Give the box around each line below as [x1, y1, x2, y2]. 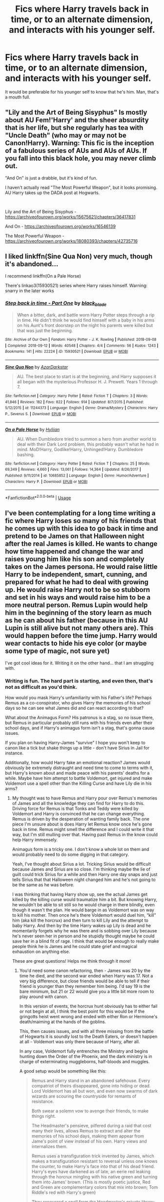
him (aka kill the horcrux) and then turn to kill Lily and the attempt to [12, 918, 149, 924]
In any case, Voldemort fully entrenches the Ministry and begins [19, 1048, 148, 1054]
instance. [5, 750, 24, 756]
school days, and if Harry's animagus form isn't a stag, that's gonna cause [5, 725, 155, 731]
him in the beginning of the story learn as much [5, 609, 152, 617]
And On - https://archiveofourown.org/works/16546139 [5, 223, 116, 229]
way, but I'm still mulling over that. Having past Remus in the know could [12, 832, 158, 838]
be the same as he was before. [12, 882, 75, 888]
